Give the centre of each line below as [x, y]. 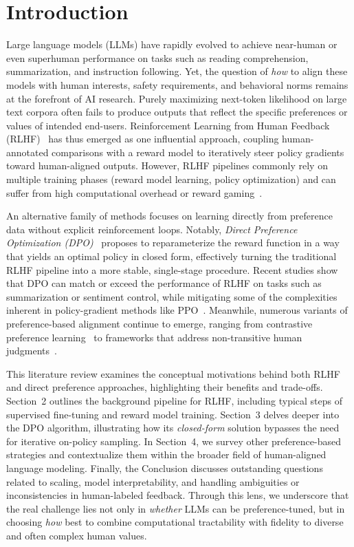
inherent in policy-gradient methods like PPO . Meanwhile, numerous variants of [177, 310]
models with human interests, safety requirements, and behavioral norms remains [177, 84]
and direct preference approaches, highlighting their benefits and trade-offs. [165, 387]
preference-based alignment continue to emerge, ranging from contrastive [159, 323]
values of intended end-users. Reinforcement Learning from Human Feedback [168, 125]
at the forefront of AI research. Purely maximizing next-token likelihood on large [177, 98]
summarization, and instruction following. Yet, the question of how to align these [177, 71]
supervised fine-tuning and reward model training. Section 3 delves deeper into [173, 414]
